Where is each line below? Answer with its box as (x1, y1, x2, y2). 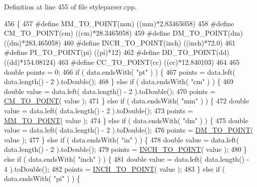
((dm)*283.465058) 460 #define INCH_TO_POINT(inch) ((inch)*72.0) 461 (4, 37, 236, 47)
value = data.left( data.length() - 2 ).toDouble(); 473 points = (4, 105, 193, 115)
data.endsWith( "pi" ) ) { (4, 173, 81, 184)
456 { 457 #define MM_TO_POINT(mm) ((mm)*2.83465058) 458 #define (4, 18, 234, 28)
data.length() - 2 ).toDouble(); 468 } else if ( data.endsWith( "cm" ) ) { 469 (4, 76, 234, 87)
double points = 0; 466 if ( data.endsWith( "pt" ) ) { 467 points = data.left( (4, 66, 235, 77)
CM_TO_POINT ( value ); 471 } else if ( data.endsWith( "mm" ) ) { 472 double (4, 95, 249, 106)
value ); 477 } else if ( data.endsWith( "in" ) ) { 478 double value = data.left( (4, 134, 239, 144)
